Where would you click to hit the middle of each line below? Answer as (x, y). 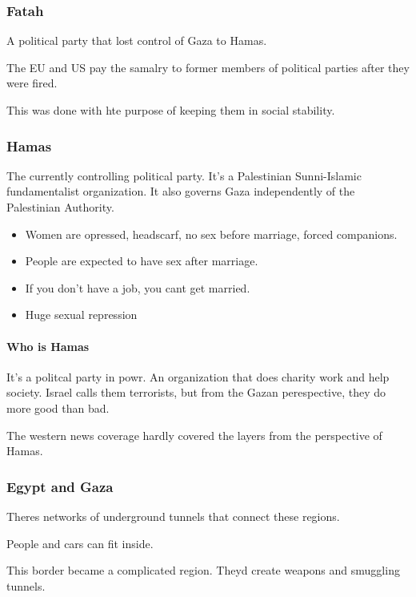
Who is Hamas (48, 346)
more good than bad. (58, 407)
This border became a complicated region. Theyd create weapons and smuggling (203, 570)
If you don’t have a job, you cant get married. (138, 287)
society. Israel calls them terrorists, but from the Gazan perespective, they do (196, 392)
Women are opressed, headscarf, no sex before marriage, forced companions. (211, 234)
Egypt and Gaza (60, 486)
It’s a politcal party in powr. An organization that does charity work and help (198, 376)
